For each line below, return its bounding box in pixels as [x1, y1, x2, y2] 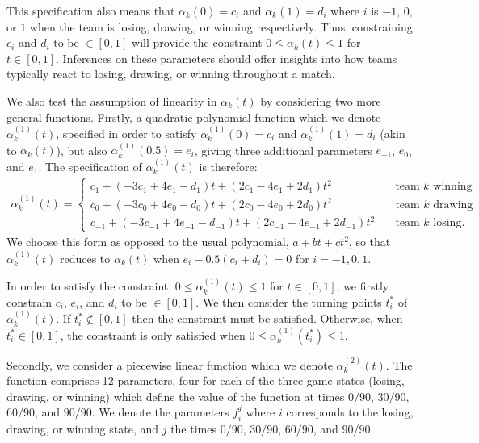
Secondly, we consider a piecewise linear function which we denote [6, 356, 333, 373]
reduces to [59, 249, 111, 266]
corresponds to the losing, [286, 403, 414, 420]
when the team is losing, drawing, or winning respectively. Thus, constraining [29, 18, 413, 35]
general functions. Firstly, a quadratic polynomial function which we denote [6, 108, 381, 125]
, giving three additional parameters [194, 141, 372, 158]
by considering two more [260, 92, 381, 109]
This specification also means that [6, 2, 175, 19]
